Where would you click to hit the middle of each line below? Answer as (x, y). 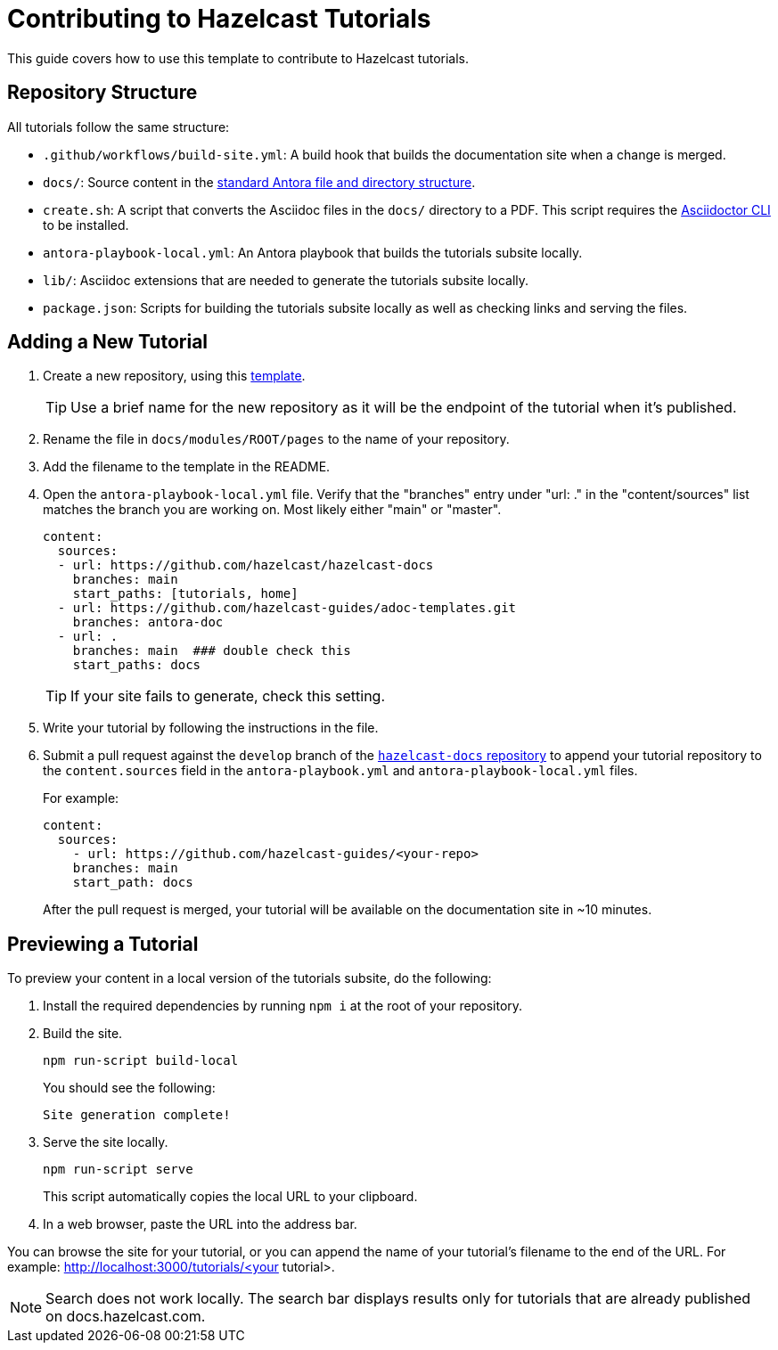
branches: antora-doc (148, 622)
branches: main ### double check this (212, 651)
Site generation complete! (137, 1115)
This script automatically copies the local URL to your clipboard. (230, 1197)
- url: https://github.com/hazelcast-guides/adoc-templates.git (287, 608)
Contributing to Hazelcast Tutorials (219, 19)
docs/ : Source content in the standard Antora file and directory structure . (259, 182)
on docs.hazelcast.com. (126, 1317)
